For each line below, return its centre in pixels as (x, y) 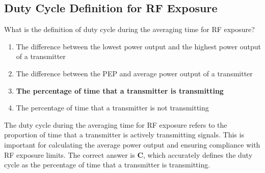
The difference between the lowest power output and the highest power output (138, 46)
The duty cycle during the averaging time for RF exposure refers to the (116, 124)
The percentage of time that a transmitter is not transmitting (112, 108)
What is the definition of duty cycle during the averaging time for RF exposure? (129, 29)
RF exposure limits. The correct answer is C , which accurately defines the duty (128, 154)
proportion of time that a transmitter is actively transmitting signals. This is (124, 135)
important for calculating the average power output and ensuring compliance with (132, 144)
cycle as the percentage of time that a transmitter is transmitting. (107, 165)
